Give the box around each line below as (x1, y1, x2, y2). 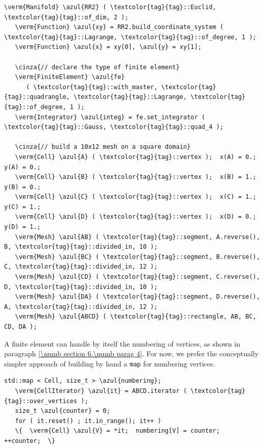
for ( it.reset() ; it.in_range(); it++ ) (15, 417, 161, 425)
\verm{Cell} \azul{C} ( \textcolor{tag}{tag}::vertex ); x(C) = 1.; (15, 193, 256, 201)
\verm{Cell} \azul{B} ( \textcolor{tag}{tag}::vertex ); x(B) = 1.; (15, 173, 256, 181)
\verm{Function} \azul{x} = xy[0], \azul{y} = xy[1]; (15, 43, 202, 51)
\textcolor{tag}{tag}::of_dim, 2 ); (4, 13, 129, 21)
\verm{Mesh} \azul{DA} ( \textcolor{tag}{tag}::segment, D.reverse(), (15, 293, 260, 301)
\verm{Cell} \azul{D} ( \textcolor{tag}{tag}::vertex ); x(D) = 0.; (15, 213, 256, 221)
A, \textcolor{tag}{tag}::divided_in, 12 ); (4, 303, 158, 310)
